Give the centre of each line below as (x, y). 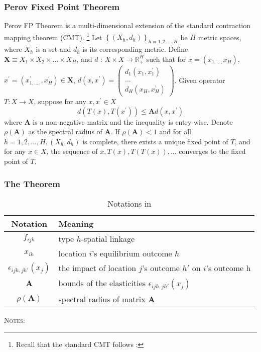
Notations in (129, 203)
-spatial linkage (108, 238)
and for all (175, 131)
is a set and (53, 49)
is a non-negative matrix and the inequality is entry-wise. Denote (133, 121)
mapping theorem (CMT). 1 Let (53, 36)
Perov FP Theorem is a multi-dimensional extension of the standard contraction (127, 25)
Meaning (76, 223)
